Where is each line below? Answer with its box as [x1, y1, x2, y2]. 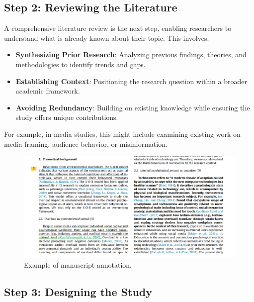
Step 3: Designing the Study [4, 284, 153, 300]
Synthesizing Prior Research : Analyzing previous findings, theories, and [15, 49, 247, 60]
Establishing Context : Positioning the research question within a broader [15, 76, 247, 86]
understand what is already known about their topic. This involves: [4, 32, 209, 43]
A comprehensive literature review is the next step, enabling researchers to [4, 23, 232, 33]
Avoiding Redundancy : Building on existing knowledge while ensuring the [15, 102, 250, 112]
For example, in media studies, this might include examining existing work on [4, 128, 241, 139]
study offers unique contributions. [15, 112, 118, 122]
